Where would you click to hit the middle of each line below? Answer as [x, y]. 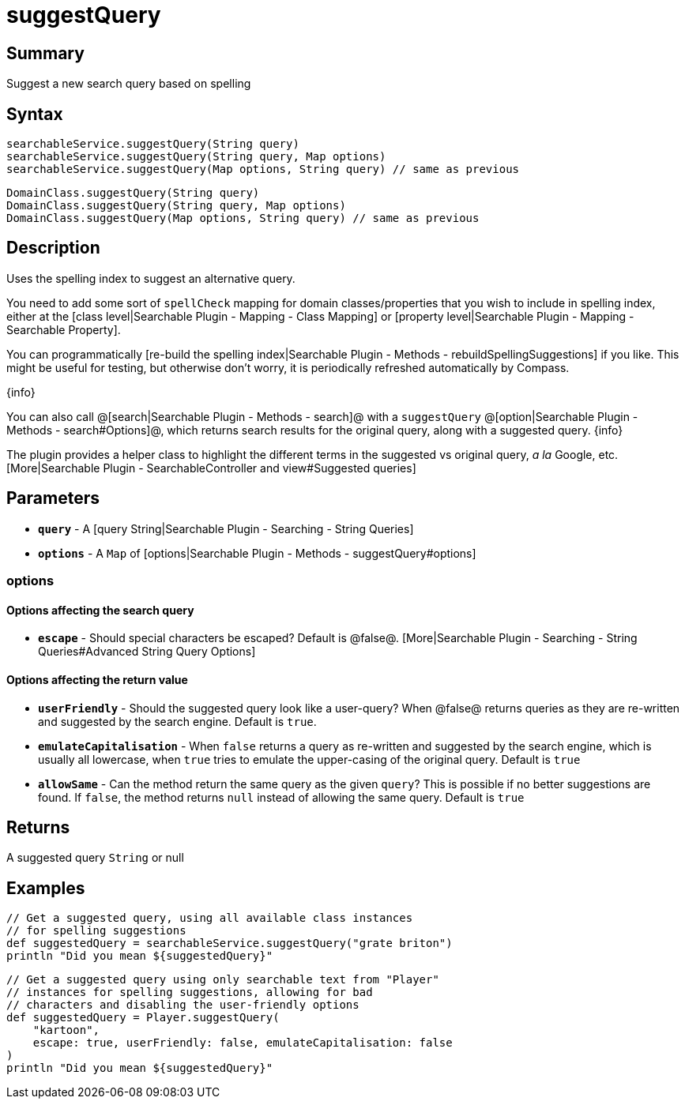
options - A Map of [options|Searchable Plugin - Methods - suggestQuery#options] [257, 553]
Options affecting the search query [100, 610]
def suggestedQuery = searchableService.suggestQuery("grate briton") [230, 943]
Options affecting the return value [97, 679]
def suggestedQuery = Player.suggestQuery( [143, 1018]
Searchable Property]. [64, 329]
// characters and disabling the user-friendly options [183, 1005]
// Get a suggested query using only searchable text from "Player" [223, 980]
